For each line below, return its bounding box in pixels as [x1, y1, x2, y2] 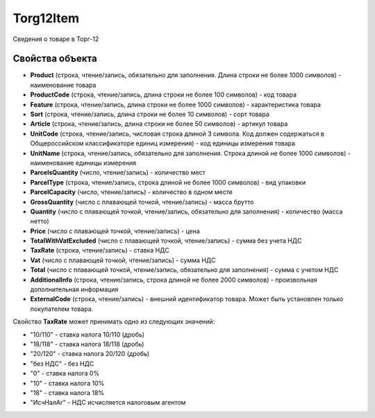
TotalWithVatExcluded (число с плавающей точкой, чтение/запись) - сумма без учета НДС [30, 236, 302, 245]
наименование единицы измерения [30, 159, 137, 167]
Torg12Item [12, 10, 80, 26]
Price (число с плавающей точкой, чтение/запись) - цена [30, 227, 201, 235]
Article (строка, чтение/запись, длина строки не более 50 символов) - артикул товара [30, 120, 288, 128]
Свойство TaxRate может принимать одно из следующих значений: [12, 317, 215, 326]
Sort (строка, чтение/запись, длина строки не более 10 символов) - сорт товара [30, 110, 270, 118]
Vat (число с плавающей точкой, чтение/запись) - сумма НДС [30, 256, 216, 264]
